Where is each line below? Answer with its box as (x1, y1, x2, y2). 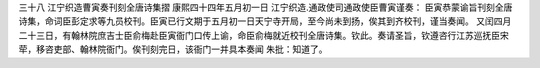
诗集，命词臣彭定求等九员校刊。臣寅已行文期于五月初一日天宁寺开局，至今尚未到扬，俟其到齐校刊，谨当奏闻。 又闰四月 (18, 15, 512, 27)
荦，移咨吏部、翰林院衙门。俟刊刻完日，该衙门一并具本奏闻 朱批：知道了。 (18, 43, 328, 55)
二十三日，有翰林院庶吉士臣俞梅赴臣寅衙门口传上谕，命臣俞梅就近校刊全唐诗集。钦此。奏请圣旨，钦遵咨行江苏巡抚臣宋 (18, 29, 509, 41)
